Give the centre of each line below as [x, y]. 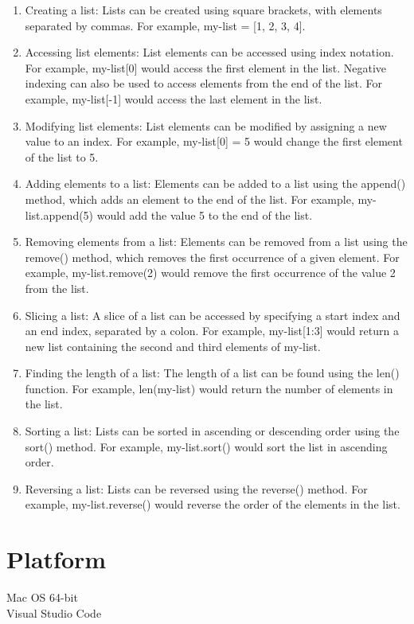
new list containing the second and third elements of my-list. [173, 346]
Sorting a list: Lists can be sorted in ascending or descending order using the [212, 431]
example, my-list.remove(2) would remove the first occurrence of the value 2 [210, 273]
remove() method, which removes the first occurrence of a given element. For [212, 257]
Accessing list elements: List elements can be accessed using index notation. [209, 52]
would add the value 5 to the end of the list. [205, 214]
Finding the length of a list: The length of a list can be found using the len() [212, 373]
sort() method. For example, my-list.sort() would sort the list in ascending [206, 446]
